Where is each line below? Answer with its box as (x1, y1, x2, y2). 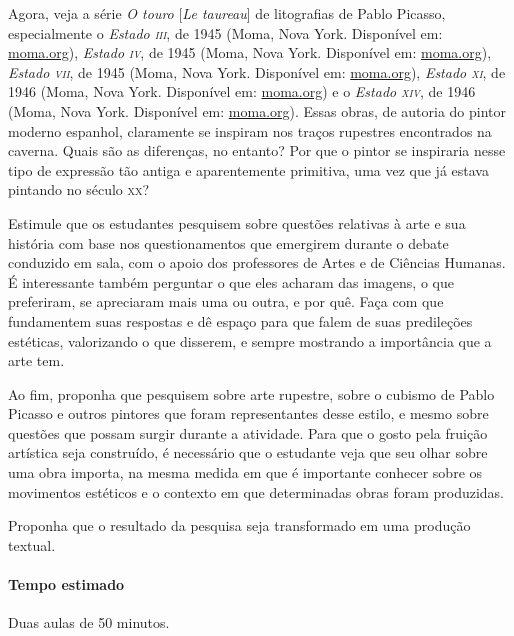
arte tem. (8, 350, 65, 371)
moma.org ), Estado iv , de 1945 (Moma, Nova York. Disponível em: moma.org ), (8, 42, 492, 63)
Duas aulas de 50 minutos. (8, 612, 170, 633)
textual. (8, 534, 56, 555)
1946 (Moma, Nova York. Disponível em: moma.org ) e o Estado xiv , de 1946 (8, 81, 476, 102)
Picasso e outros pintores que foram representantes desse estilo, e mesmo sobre (8, 403, 489, 424)
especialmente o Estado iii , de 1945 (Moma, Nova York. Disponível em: (8, 22, 443, 43)
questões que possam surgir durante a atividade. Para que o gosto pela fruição (8, 422, 488, 443)
